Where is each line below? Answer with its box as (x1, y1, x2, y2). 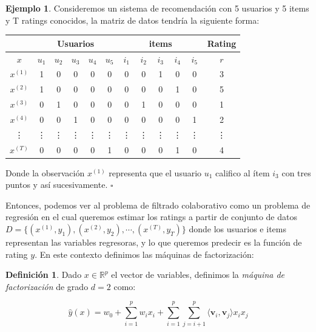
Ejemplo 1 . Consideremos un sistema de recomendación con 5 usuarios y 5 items (5, 2, 309, 14)
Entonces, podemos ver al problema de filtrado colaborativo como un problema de (5, 198, 311, 211)
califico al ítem (215, 166, 270, 179)
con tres (281, 166, 311, 179)
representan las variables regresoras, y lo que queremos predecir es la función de (5, 236, 302, 249)
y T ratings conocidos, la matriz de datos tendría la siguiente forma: (5, 13, 260, 26)
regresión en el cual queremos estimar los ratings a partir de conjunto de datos (5, 210, 297, 223)
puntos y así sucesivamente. (5, 178, 108, 191)
